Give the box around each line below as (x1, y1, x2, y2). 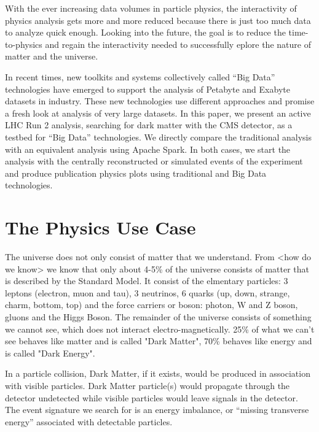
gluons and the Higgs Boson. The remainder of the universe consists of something (5, 310, 312, 323)
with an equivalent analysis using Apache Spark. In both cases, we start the (5, 142, 291, 155)
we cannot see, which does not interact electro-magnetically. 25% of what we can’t (5, 322, 315, 335)
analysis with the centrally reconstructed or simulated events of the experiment (5, 155, 303, 168)
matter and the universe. (5, 50, 98, 63)
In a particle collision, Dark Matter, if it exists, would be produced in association (5, 367, 310, 380)
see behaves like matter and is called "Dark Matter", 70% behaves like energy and (5, 334, 312, 347)
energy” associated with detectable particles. (5, 415, 173, 428)
